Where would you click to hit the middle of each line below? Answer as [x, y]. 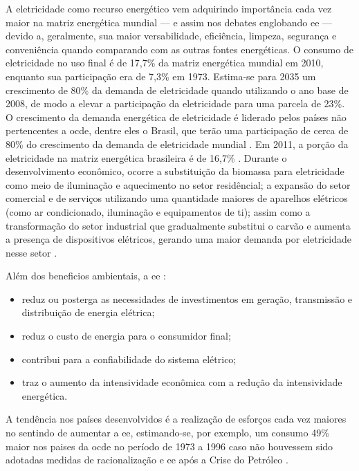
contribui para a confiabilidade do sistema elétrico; [129, 359]
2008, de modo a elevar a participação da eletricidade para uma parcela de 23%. [175, 103]
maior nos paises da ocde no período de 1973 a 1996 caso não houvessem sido [169, 446]
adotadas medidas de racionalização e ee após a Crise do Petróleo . [147, 460]
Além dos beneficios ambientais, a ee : [86, 276]
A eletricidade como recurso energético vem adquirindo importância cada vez [169, 8]
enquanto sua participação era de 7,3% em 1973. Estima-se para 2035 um [161, 76]
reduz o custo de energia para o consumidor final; [126, 336]
